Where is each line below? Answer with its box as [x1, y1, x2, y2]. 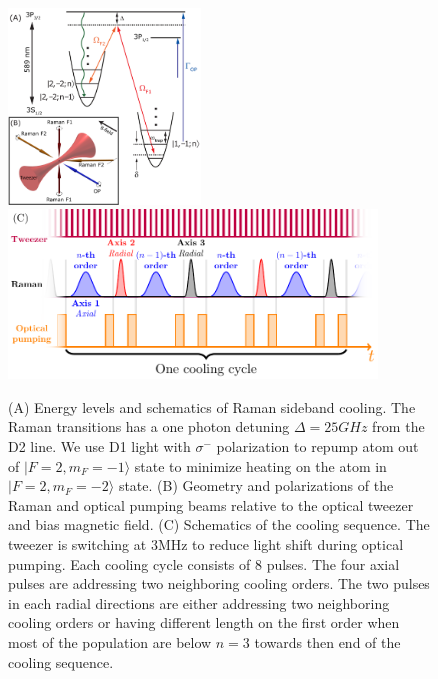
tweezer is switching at [8, 533, 147, 554]
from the [372, 416, 425, 437]
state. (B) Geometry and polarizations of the [118, 475, 394, 496]
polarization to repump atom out [216, 435, 419, 456]
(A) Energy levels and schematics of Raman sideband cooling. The [8, 396, 416, 417]
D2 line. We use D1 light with [8, 435, 191, 456]
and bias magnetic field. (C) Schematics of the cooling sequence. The [8, 514, 430, 535]
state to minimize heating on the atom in [134, 455, 387, 476]
